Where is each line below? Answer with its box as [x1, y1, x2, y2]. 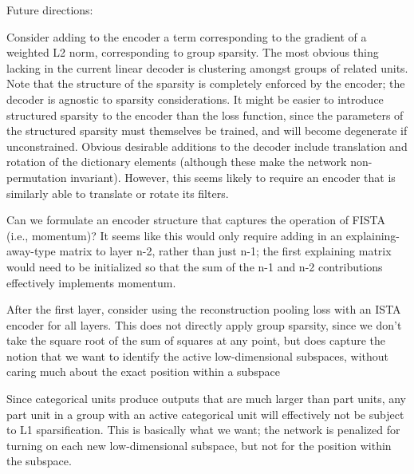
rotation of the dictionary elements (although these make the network [6, 153, 347, 170]
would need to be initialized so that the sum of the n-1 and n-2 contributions [6, 258, 383, 275]
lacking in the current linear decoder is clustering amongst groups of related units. [6, 59, 408, 76]
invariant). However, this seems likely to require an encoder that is [70, 168, 396, 185]
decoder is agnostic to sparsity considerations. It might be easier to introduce [6, 90, 384, 107]
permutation [6, 168, 67, 185]
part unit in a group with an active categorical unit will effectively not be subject [6, 405, 404, 422]
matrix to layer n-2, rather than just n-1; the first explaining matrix [59, 243, 392, 259]
